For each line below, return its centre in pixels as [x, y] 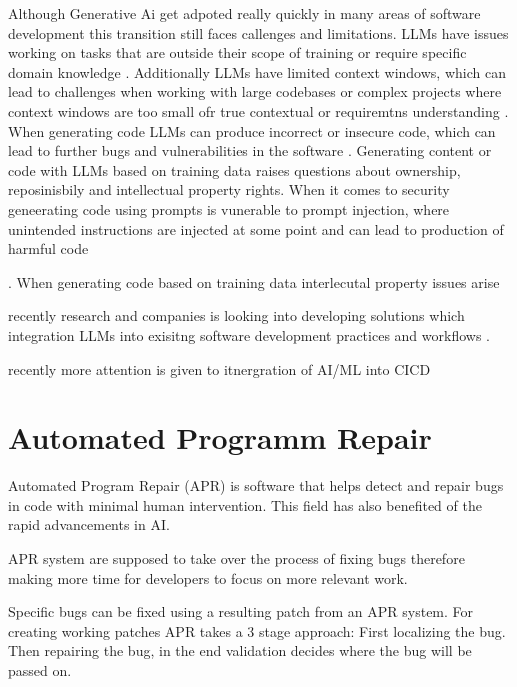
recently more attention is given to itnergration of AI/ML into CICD [219, 368]
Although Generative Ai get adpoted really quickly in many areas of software [244, 13]
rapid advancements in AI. [89, 524]
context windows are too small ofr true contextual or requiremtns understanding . [258, 110]
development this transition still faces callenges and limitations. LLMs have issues [258, 32]
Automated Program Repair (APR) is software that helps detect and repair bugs [256, 485]
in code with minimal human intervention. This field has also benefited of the [245, 504]
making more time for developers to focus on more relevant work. [208, 577]
